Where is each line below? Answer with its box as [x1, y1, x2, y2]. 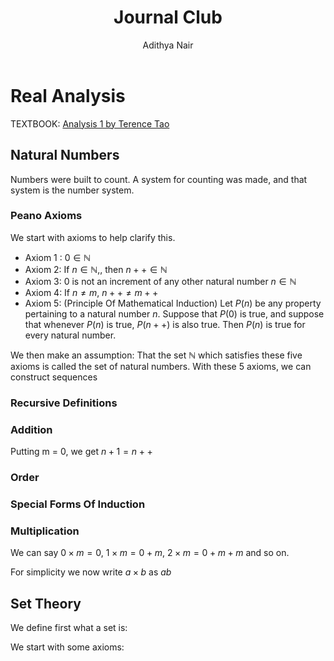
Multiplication [10, 524, 80, 538]
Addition [10, 422, 53, 436]
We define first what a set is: [10, 621, 128, 633]
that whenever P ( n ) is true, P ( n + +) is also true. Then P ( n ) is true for [24, 318, 306, 330]
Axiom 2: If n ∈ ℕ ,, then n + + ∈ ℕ [24, 263, 168, 275]
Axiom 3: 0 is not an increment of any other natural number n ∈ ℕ [24, 275, 297, 287]
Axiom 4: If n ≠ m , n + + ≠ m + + [24, 286, 159, 298]
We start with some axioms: [10, 641, 125, 653]
